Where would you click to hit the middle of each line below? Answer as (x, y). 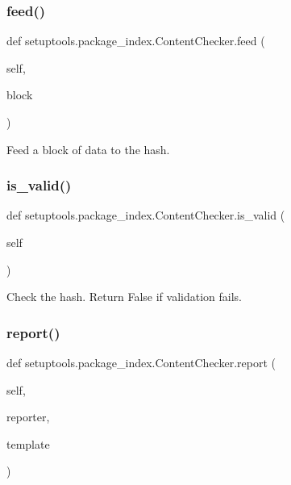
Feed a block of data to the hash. (88, 149)
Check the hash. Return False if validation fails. (124, 297)
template (28, 443)
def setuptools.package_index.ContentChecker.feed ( (136, 41)
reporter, (28, 417)
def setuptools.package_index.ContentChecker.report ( (141, 362)
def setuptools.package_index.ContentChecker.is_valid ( (146, 215)
